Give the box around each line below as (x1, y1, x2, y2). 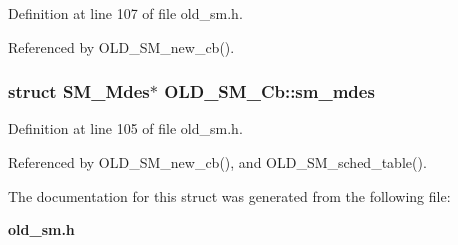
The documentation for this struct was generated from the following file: (8, 185, 451, 206)
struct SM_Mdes (8, 79, 150, 104)
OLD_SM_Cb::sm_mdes (164, 79, 375, 104)
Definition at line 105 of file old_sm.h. (8, 118, 243, 139)
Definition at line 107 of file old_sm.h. (8, 3, 243, 23)
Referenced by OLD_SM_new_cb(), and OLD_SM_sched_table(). (8, 152, 427, 172)
